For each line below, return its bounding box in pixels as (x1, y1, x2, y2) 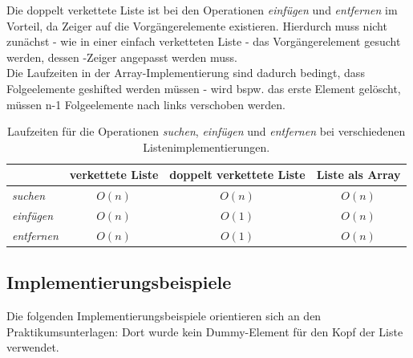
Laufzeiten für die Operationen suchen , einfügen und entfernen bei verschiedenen (7, 123, 406, 140)
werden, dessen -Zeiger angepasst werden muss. (6, 48, 237, 65)
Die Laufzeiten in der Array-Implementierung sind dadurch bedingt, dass (6, 64, 365, 81)
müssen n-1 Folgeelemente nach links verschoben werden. (6, 96, 285, 112)
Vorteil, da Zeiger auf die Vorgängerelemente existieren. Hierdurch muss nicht (6, 17, 387, 34)
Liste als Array (316, 166, 401, 183)
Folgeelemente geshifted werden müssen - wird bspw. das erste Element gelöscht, (6, 79, 401, 96)
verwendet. (6, 339, 59, 356)
